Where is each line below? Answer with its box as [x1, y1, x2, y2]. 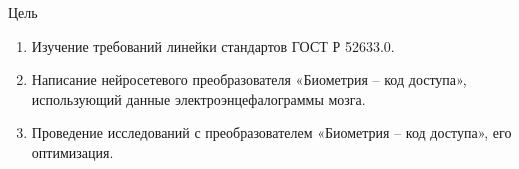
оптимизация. [31, 141, 114, 162]
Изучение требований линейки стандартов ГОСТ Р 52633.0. [31, 35, 395, 56]
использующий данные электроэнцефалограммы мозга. [31, 88, 366, 109]
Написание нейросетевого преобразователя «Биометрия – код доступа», [31, 69, 467, 90]
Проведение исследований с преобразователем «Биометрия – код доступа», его [31, 122, 512, 143]
